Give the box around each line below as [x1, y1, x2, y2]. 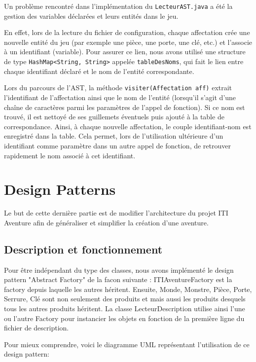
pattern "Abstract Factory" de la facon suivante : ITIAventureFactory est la [4, 274, 232, 285]
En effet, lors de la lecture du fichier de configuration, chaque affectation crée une [4, 27, 250, 37]
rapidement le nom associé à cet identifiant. [4, 150, 136, 160]
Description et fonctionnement [4, 241, 163, 256]
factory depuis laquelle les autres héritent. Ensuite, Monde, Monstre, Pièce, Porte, [4, 284, 252, 294]
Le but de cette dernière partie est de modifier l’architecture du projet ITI [4, 208, 228, 218]
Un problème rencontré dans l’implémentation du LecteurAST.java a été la [4, 1, 233, 11]
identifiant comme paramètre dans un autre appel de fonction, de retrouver [4, 140, 231, 150]
